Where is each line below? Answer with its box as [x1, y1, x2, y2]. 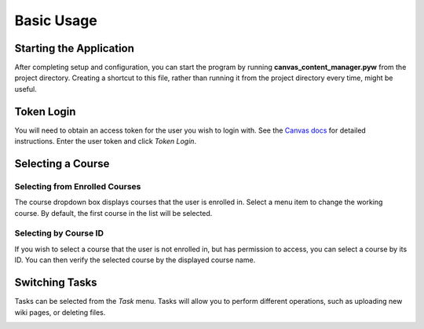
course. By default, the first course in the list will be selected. [14, 208, 213, 218]
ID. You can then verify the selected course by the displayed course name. [14, 255, 256, 265]
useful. [14, 84, 37, 93]
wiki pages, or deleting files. [14, 307, 106, 317]
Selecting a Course [14, 157, 110, 170]
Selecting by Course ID [14, 228, 104, 239]
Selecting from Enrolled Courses [14, 181, 141, 192]
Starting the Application [14, 42, 135, 55]
